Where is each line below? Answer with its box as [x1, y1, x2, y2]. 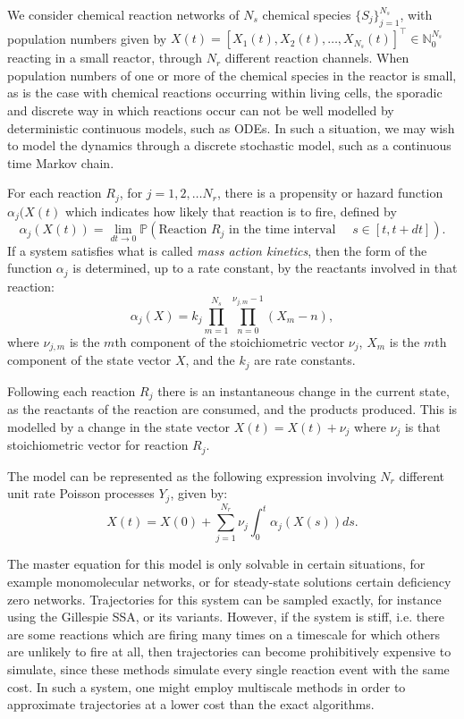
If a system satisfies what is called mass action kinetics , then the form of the [7, 241, 427, 259]
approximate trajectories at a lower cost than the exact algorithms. [7, 695, 375, 714]
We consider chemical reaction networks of [7, 5, 240, 23]
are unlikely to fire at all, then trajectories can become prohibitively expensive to [7, 642, 451, 661]
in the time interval [229, 224, 336, 237]
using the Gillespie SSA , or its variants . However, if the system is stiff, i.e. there [7, 607, 444, 626]
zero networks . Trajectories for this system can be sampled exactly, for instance [7, 589, 442, 608]
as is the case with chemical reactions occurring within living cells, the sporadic [7, 83, 443, 102]
